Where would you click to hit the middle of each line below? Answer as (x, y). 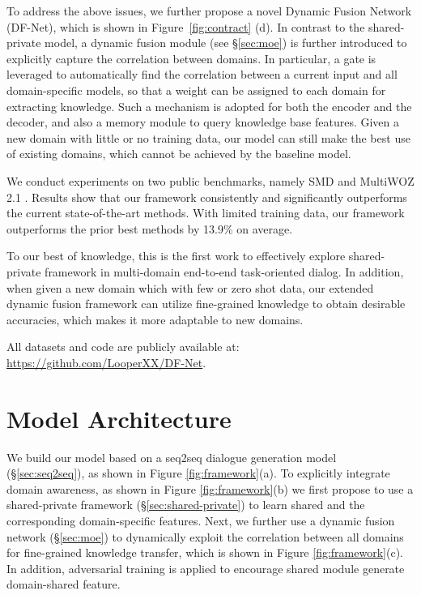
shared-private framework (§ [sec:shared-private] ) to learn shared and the (186, 505)
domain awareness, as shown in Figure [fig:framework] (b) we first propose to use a (210, 488)
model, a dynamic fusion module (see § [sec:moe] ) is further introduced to (226, 43)
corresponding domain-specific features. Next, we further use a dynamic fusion (201, 520)
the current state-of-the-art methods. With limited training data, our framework (206, 213)
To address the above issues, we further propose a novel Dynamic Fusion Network (209, 11)
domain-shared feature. (64, 584)
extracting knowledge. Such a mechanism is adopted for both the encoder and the (209, 106)
